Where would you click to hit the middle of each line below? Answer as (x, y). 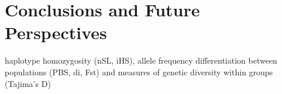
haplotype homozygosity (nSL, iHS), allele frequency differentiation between (141, 60)
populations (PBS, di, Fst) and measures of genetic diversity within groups (139, 72)
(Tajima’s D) (28, 83)
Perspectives (56, 32)
